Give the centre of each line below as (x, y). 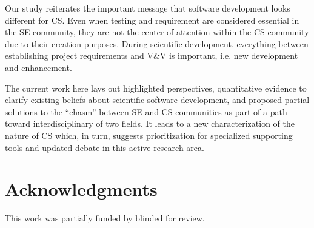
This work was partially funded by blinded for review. (105, 218)
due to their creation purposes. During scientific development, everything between (157, 43)
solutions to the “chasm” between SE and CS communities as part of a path (146, 111)
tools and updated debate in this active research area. (105, 147)
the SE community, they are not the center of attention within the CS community (157, 32)
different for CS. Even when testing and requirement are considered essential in (152, 20)
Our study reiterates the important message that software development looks (148, 8)
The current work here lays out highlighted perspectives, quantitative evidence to (156, 88)
